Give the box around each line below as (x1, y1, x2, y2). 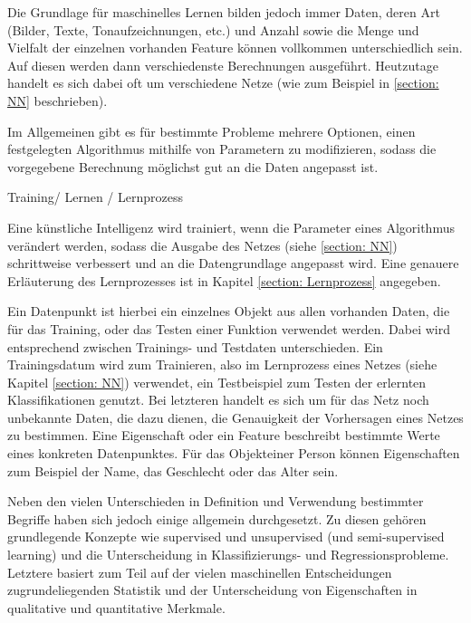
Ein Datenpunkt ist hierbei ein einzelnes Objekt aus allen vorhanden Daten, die (7, 302, 450, 321)
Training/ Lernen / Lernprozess (7, 187, 183, 206)
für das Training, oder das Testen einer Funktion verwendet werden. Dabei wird (7, 319, 450, 338)
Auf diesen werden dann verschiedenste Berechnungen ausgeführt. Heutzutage (7, 55, 438, 74)
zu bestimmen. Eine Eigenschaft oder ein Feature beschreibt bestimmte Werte (7, 426, 440, 445)
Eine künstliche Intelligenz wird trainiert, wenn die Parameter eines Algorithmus (7, 217, 455, 236)
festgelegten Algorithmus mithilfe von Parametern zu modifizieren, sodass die (7, 139, 437, 158)
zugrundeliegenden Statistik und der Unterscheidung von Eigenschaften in (7, 580, 418, 599)
